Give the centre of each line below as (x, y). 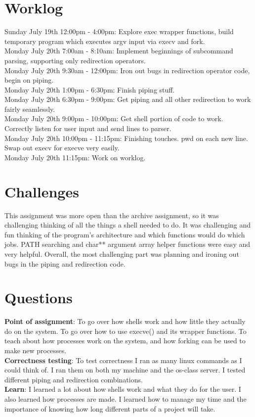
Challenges (42, 191)
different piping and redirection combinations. (74, 379)
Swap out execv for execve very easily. (62, 148)
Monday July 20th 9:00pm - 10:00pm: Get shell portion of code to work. (114, 118)
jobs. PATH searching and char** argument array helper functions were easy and (127, 244)
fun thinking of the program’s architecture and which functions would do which (125, 234)
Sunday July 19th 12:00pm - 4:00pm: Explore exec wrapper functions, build (119, 31)
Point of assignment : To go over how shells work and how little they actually (125, 321)
